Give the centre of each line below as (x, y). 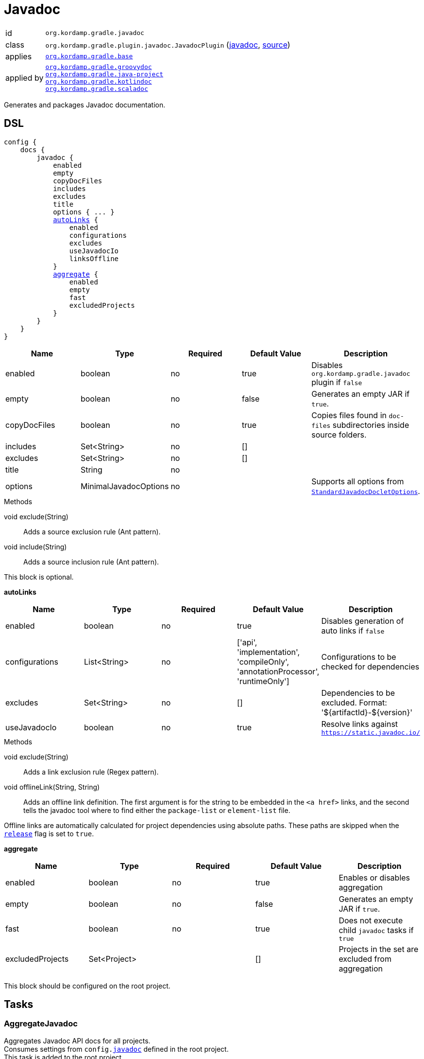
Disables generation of (363, 621)
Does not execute (371, 920)
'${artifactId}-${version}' (367, 712)
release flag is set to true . (49, 833)
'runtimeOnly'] (263, 681)
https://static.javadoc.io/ (371, 732)
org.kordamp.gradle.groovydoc (99, 67)
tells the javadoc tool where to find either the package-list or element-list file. (157, 810)
